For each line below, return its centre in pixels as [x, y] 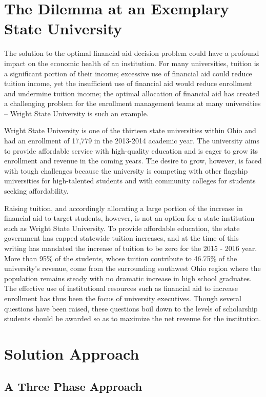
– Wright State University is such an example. [76, 113]
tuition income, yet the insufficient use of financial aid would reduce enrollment [128, 83]
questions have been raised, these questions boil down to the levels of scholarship [131, 308]
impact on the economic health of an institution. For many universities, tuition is [132, 63]
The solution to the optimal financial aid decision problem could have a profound [132, 53]
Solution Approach [72, 353]
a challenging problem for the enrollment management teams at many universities [132, 103]
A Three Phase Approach [73, 386]
